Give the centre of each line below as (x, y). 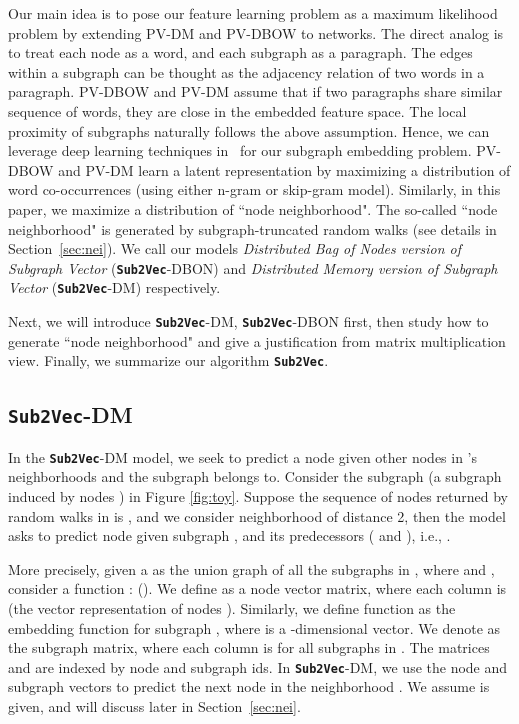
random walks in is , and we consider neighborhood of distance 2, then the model (257, 515)
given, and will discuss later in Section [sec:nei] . (154, 705)
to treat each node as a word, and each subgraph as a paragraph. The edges (240, 52)
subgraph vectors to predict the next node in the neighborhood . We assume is (249, 686)
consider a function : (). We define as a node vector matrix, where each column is (257, 588)
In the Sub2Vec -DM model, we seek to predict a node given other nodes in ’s (243, 456)
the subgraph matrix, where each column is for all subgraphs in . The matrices (249, 647)
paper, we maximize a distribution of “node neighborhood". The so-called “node (253, 208)
